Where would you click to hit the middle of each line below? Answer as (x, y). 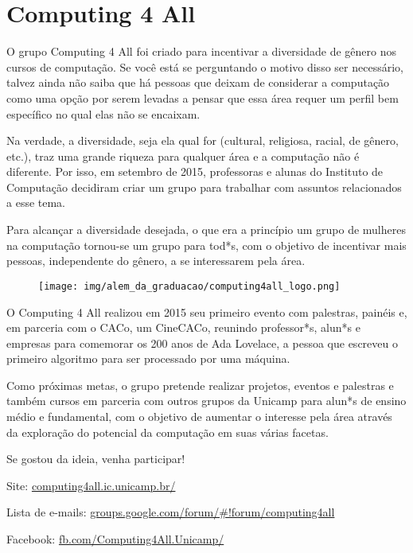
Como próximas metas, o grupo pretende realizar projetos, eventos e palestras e (200, 385)
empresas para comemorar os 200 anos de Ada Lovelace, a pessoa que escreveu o (202, 343)
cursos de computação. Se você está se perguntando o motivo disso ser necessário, (205, 66)
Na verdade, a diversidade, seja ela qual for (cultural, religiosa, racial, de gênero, (203, 140)
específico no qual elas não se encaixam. (103, 113)
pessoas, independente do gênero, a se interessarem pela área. (156, 261)
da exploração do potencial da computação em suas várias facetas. (168, 432)
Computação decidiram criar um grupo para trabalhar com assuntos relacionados (204, 187)
